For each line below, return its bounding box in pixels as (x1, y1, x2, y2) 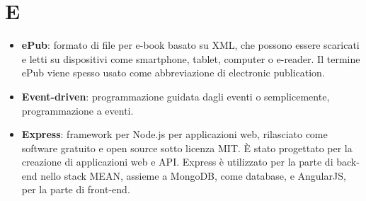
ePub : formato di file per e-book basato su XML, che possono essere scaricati (21, 38, 360, 52)
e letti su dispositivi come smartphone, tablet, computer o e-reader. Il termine (21, 51, 360, 66)
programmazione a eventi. (21, 103, 134, 117)
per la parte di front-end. (21, 182, 130, 197)
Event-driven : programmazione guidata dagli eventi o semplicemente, (21, 88, 330, 103)
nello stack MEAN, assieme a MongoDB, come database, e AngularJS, (40, 168, 346, 183)
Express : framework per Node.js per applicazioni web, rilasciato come (21, 127, 328, 142)
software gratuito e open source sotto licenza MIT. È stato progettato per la (21, 140, 353, 155)
